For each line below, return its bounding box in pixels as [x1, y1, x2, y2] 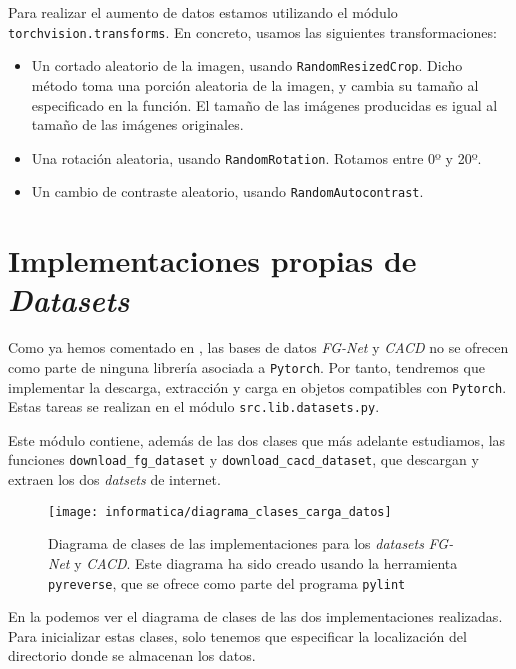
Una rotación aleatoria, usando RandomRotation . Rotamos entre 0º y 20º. [31, 147, 482, 168]
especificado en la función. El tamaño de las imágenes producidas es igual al [31, 94, 498, 115]
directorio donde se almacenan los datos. [8, 645, 256, 666]
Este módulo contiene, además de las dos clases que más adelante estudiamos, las [8, 429, 506, 450]
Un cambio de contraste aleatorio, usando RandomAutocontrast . [31, 181, 424, 202]
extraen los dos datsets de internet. [8, 469, 221, 490]
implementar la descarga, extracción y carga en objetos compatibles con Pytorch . [8, 376, 507, 397]
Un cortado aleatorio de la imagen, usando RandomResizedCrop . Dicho [31, 55, 463, 76]
